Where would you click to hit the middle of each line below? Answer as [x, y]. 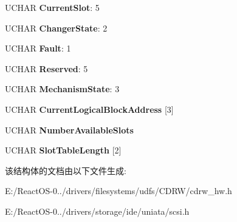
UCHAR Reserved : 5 [46, 68]
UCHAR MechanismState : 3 [62, 89]
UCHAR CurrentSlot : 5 [52, 7]
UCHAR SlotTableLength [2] [63, 150]
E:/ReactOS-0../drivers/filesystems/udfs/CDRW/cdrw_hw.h [118, 191]
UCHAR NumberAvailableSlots [69, 129]
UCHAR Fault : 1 [38, 48]
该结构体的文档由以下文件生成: [66, 170]
